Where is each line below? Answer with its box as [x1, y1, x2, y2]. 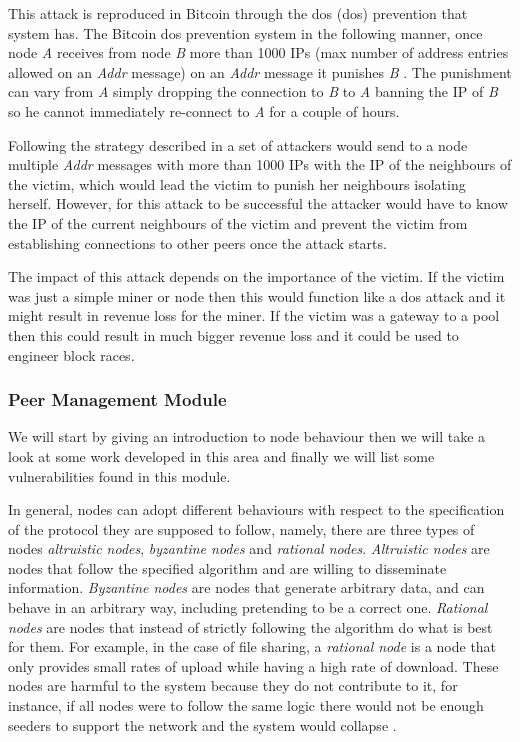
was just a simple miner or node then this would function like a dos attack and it [8, 285, 506, 306]
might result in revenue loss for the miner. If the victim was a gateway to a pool [8, 305, 500, 326]
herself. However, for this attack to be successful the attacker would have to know [8, 193, 508, 214]
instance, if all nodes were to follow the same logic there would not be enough [8, 695, 484, 716]
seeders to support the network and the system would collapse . [8, 714, 397, 735]
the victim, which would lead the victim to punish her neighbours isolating [8, 173, 466, 194]
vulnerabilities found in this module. [8, 465, 231, 486]
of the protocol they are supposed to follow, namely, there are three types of [8, 518, 475, 539]
